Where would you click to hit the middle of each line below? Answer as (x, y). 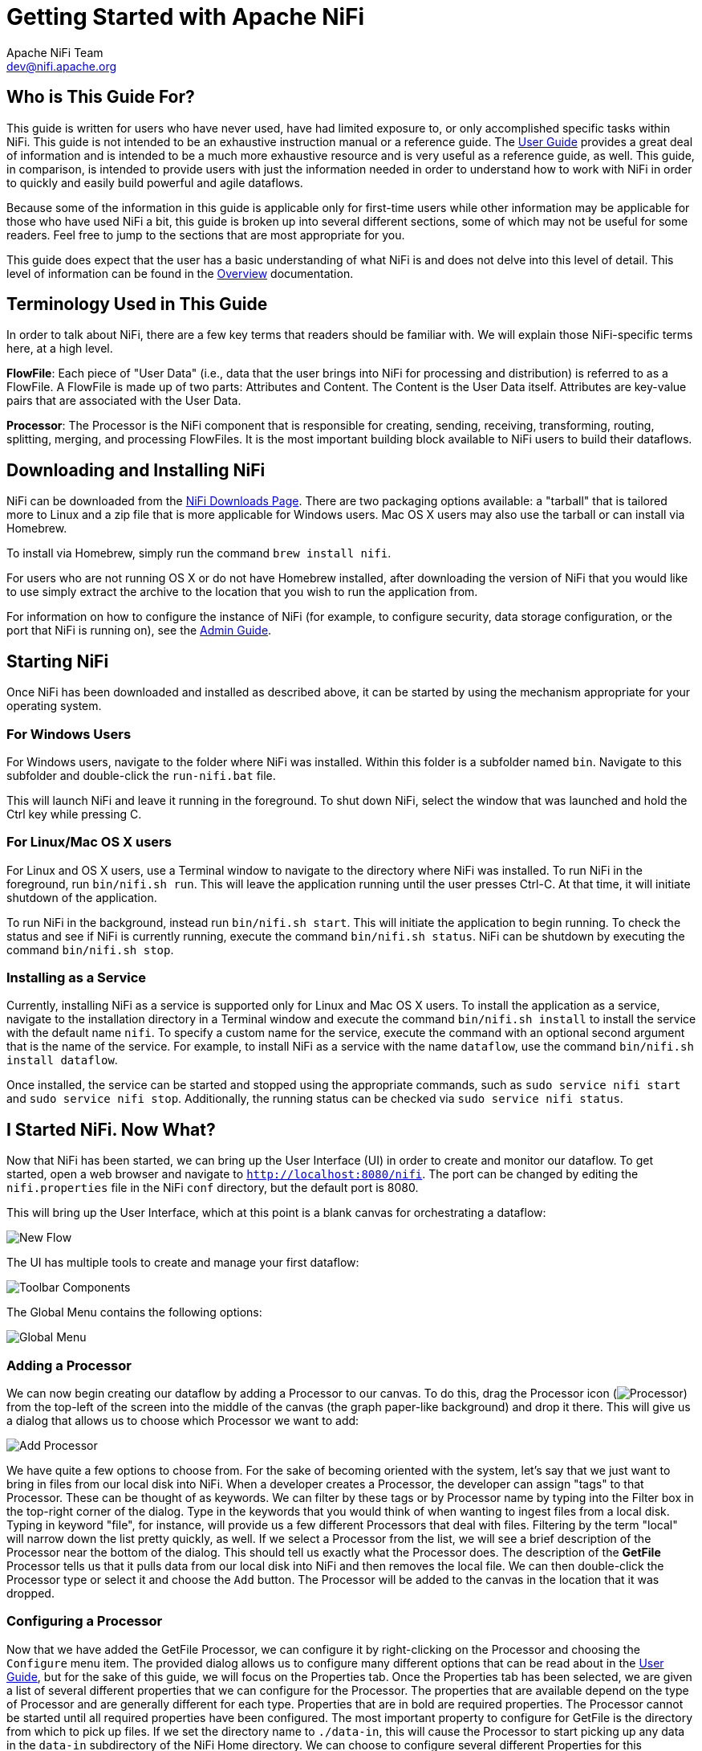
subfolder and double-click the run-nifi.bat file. (141, 775)
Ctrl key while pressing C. (74, 814)
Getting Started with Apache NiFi (186, 17)
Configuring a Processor (85, 1621)
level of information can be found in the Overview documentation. (180, 273)
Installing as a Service (77, 978)
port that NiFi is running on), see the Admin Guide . (139, 631)
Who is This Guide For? (101, 97)
